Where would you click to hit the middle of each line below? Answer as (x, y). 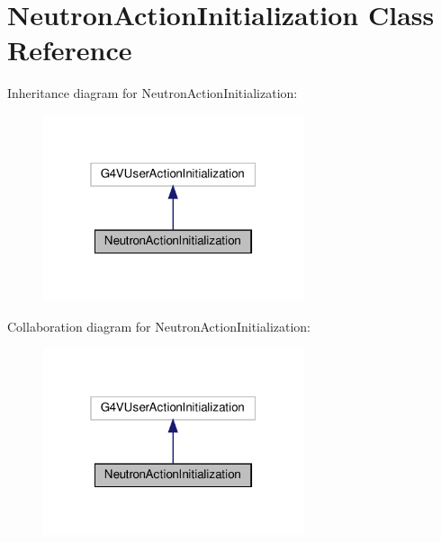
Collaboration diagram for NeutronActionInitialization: (159, 327)
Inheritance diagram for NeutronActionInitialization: (153, 93)
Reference (70, 50)
